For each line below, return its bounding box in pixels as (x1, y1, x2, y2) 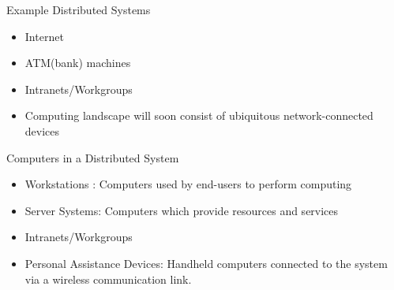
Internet (24, 28, 64, 44)
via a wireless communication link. (24, 270, 192, 287)
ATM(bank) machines (24, 54, 131, 71)
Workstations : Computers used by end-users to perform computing (24, 176, 352, 192)
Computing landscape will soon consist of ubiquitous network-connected (24, 107, 373, 124)
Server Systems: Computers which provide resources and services (24, 202, 339, 218)
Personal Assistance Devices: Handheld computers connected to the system (24, 255, 388, 271)
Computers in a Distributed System (6, 149, 179, 165)
